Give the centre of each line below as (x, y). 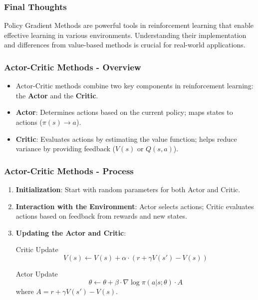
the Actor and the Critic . (57, 95)
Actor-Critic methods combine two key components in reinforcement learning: (134, 86)
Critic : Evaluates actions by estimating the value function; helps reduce (126, 139)
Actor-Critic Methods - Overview (73, 67)
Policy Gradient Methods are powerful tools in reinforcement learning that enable (129, 25)
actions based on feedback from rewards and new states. (101, 216)
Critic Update (37, 249)
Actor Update (37, 273)
